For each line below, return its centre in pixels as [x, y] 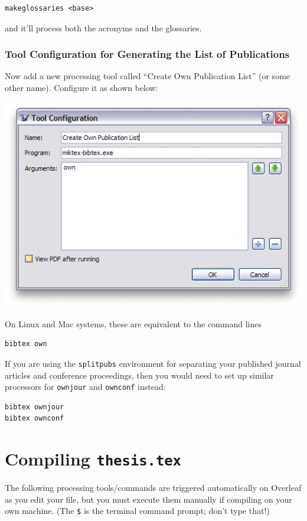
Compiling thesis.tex [93, 459]
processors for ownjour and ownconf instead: [85, 387]
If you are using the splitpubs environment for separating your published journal [153, 363]
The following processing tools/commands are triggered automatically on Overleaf [153, 488]
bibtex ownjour [35, 407]
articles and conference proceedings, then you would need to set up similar [139, 375]
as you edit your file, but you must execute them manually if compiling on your [148, 499]
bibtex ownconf [35, 419]
